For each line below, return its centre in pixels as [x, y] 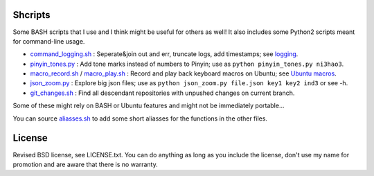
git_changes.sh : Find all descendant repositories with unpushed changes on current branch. [162, 93]
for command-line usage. [49, 41]
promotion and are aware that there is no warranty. [86, 164]
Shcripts [32, 15]
